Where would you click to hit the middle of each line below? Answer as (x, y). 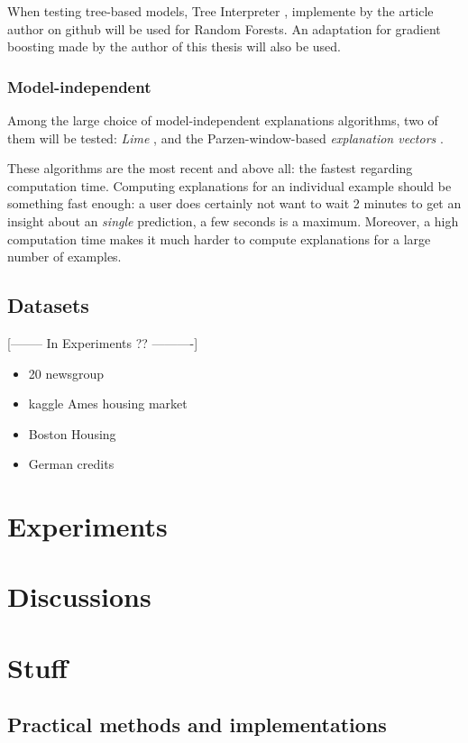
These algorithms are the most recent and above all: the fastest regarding (210, 168)
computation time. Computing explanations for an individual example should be (229, 185)
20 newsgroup (66, 373)
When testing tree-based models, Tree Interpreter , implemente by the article (220, 11)
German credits (71, 464)
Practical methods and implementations (197, 725)
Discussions (79, 596)
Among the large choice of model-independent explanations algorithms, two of (223, 120)
